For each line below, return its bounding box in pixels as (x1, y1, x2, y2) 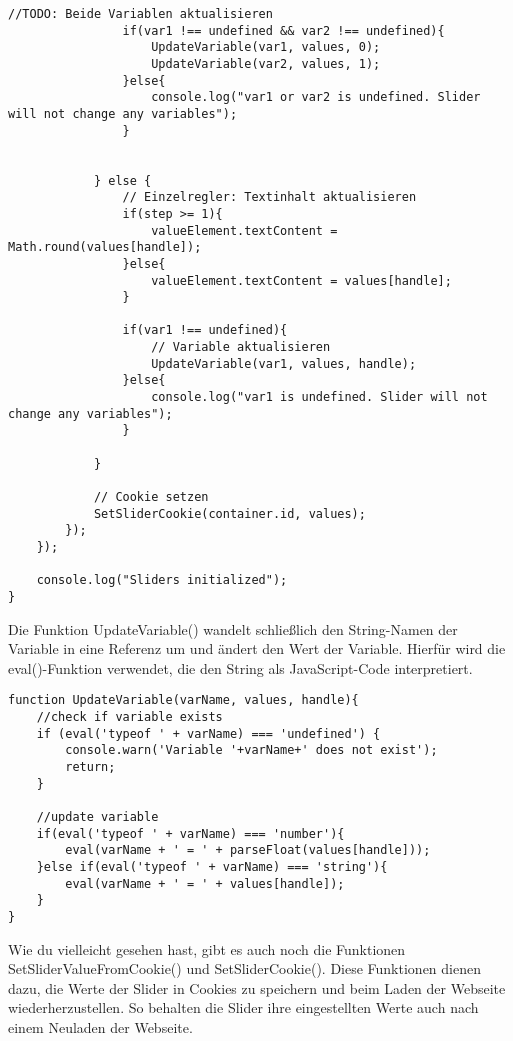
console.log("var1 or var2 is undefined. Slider (151, 90, 481, 105)
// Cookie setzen (93, 490, 209, 505)
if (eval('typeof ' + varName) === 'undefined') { (36, 726, 381, 741)
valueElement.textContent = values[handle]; (151, 273, 452, 288)
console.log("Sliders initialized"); (36, 573, 288, 588)
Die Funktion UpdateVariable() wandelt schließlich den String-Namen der (8, 618, 458, 639)
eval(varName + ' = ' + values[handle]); (65, 876, 345, 891)
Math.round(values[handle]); (8, 240, 202, 255)
